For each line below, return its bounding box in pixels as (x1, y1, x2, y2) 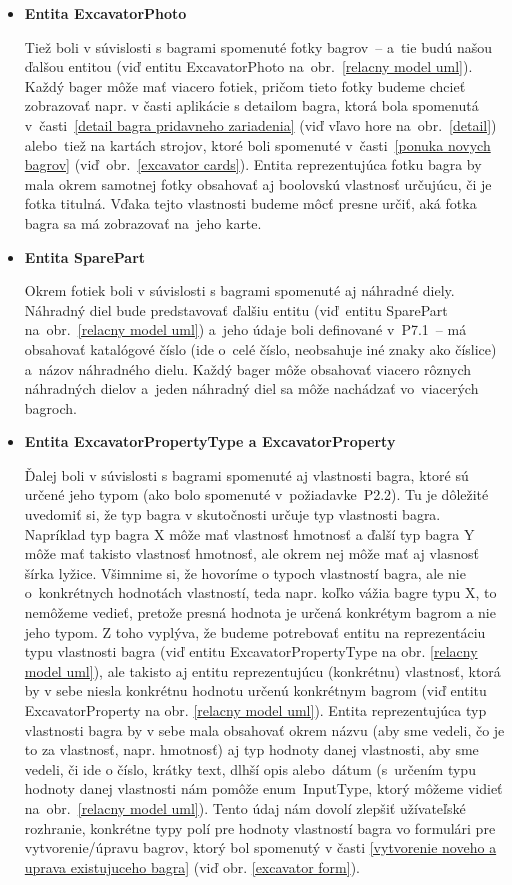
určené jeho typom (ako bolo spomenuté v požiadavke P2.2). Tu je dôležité (24, 484, 489, 505)
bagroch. (24, 397, 77, 418)
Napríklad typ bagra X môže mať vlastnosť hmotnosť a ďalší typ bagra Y (24, 523, 475, 544)
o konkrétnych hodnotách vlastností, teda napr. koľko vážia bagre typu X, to (24, 582, 497, 603)
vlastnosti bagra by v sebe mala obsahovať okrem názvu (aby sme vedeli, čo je (24, 719, 505, 740)
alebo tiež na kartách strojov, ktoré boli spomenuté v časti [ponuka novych (24, 134, 491, 155)
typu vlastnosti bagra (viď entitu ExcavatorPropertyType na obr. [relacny (24, 641, 478, 662)
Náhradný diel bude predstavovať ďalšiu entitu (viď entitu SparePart (24, 299, 448, 320)
